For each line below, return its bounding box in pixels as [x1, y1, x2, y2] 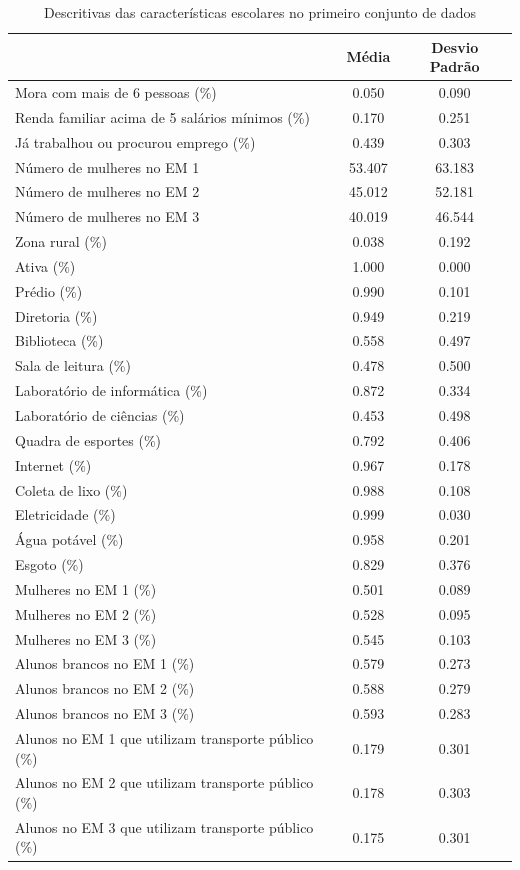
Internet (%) [15, 454, 92, 475]
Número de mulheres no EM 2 [15, 181, 200, 202]
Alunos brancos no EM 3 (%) [15, 703, 195, 724]
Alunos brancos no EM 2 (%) [15, 678, 195, 699]
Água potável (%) [15, 529, 124, 550]
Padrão [429, 56, 480, 77]
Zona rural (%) [15, 231, 107, 252]
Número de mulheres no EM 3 [15, 206, 200, 227]
